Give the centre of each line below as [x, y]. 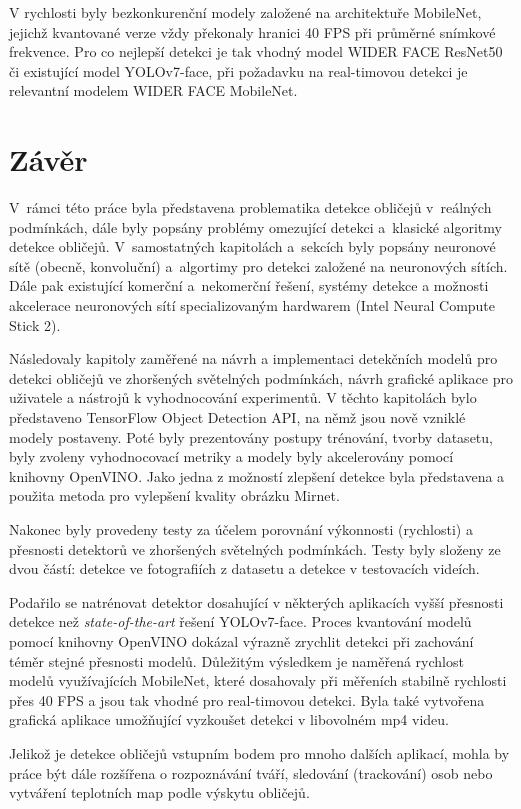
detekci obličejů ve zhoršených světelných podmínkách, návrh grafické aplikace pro [261, 377]
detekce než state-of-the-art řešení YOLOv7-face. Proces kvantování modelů [240, 621]
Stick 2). [35, 324]
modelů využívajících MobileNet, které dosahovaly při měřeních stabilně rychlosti [258, 680]
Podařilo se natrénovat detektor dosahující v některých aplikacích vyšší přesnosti [256, 601]
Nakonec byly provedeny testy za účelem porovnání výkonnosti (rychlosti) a [241, 529]
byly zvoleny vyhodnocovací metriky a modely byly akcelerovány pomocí [231, 456]
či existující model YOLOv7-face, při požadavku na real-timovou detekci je [238, 70]
